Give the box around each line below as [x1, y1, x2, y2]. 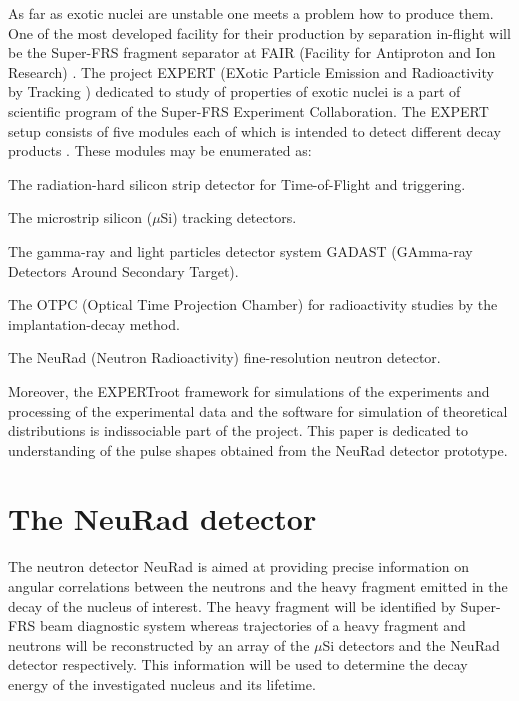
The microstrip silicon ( [8, 207, 153, 228]
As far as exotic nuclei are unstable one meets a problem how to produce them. [8, 3, 494, 23]
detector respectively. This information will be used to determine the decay [8, 654, 468, 675]
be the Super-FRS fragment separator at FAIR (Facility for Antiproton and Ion [8, 42, 496, 63]
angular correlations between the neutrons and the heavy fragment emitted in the [8, 576, 508, 596]
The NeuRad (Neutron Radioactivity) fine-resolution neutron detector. [8, 347, 441, 368]
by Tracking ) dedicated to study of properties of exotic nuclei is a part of [8, 81, 461, 102]
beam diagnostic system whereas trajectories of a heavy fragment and [39, 615, 466, 636]
